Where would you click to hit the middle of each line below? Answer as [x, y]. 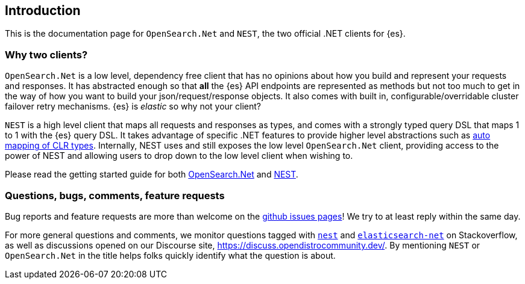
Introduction [43, 11]
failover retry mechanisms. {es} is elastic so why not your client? [133, 106]
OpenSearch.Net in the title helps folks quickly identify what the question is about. [170, 255]
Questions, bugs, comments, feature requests [115, 195]
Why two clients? [46, 54]
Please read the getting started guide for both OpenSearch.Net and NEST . [152, 174]
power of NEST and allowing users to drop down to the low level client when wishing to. [179, 156]
